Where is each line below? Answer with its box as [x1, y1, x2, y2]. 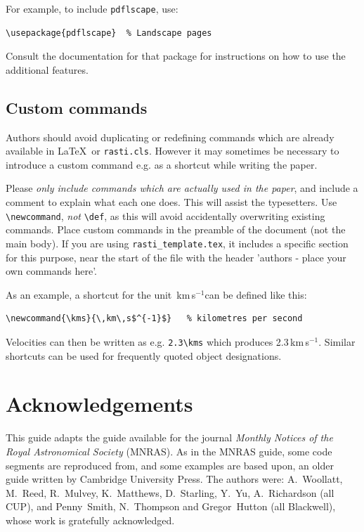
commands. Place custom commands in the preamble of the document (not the [6, 222, 346, 237]
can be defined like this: [204, 287, 307, 301]
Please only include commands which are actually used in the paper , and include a [6, 181, 358, 195]
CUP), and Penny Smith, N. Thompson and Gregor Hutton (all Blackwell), [6, 499, 336, 514]
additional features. [6, 62, 89, 77]
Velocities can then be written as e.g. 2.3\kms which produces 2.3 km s [6, 334, 309, 349]
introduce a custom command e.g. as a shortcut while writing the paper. [6, 157, 318, 171]
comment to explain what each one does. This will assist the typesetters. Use [6, 195, 337, 209]
